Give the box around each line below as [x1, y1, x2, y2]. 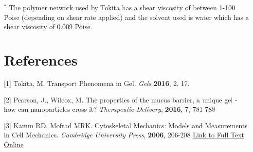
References [4, 50, 78, 69]
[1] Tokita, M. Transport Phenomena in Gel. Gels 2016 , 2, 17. [4, 78, 190, 88]
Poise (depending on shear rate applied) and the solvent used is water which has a [4, 12, 249, 22]
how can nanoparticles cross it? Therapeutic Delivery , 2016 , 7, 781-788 [4, 104, 216, 114]
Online [4, 139, 24, 149]
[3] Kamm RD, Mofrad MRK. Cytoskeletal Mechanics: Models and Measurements [4, 120, 248, 130]
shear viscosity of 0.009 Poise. [4, 21, 92, 32]
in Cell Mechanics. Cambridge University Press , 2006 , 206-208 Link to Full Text [4, 130, 244, 140]
